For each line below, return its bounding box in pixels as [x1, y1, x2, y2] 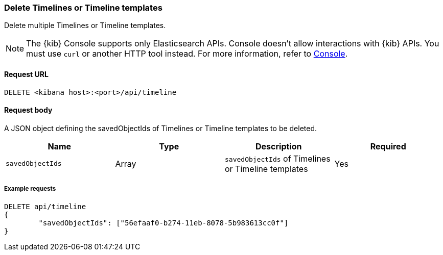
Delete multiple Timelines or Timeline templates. [4, 21, 166, 30]
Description [255, 141, 302, 151]
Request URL [4, 69, 49, 79]
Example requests [4, 185, 56, 193]
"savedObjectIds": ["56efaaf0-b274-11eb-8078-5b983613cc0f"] [38, 218, 289, 227]
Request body [4, 106, 53, 115]
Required [370, 141, 406, 151]
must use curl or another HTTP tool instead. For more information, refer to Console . [26, 48, 348, 59]
